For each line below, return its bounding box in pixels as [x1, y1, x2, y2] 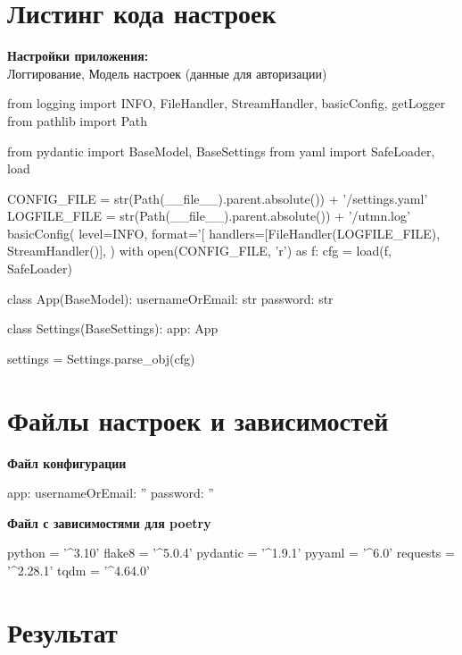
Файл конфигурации [7, 453, 127, 472]
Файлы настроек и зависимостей [7, 401, 389, 438]
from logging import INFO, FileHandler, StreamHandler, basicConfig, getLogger [7, 94, 446, 113]
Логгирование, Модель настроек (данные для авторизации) [7, 63, 327, 82]
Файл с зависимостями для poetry [7, 513, 211, 532]
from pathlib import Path [7, 111, 148, 130]
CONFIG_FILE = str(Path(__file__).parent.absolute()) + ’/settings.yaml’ [7, 189, 428, 207]
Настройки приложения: [7, 46, 149, 65]
